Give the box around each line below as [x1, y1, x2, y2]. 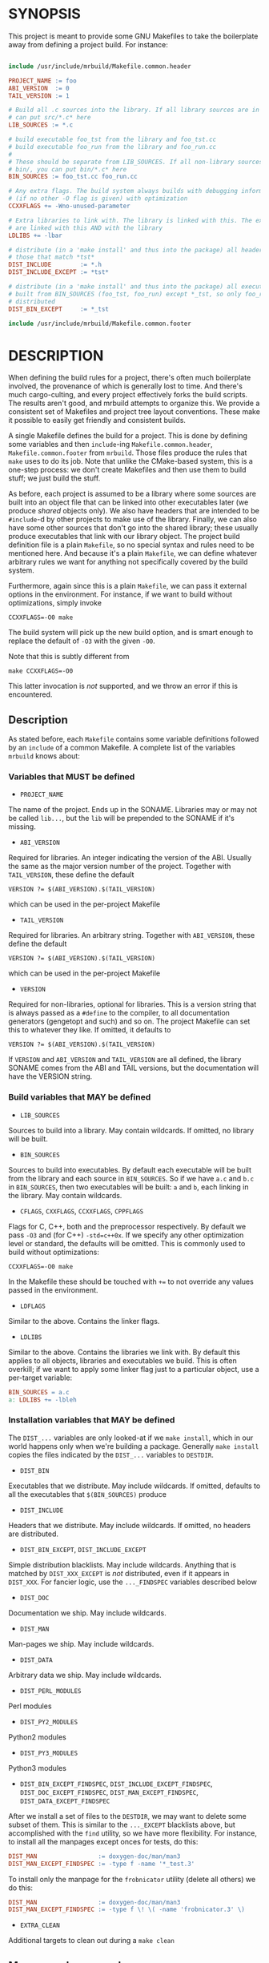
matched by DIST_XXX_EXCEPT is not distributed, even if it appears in [8, 1568, 230, 1578]
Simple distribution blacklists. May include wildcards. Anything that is [8, 1559, 237, 1570]
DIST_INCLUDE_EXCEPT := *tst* [8, 268, 110, 276]
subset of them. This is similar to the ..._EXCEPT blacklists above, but [8, 1820, 236, 1829]
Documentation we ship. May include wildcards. [8, 1607, 167, 1618]
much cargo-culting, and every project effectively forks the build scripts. [8, 390, 248, 400]
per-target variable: [8, 1373, 73, 1382]
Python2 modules [8, 1732, 66, 1742]
